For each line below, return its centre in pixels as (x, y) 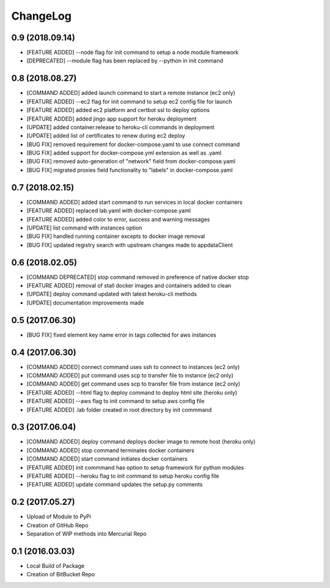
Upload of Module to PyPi (59, 516)
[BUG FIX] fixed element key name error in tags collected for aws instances (121, 335)
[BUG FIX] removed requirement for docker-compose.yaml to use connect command (133, 144)
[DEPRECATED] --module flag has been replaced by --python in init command (125, 61)
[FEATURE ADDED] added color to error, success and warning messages (118, 219)
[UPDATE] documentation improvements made (85, 302)
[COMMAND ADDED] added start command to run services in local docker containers (134, 202)
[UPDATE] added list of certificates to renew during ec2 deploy (106, 136)
